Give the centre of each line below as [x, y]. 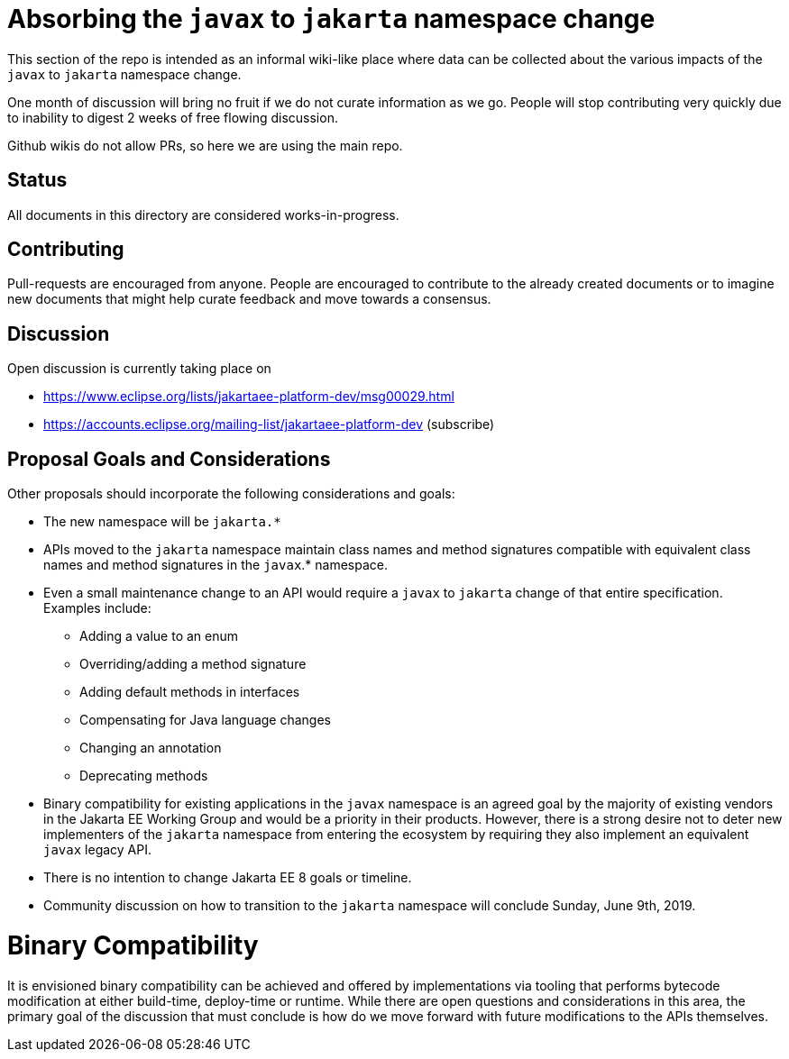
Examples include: [97, 608]
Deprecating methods [144, 776]
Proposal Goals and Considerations [169, 459]
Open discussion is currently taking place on [139, 369]
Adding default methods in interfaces [190, 692]
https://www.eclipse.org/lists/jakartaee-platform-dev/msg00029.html [249, 397]
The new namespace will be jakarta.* [162, 522]
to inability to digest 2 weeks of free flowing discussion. [173, 117]
